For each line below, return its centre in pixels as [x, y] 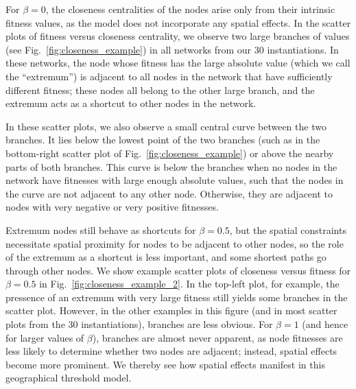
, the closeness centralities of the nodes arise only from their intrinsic [190, 9]
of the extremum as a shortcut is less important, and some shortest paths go [166, 257]
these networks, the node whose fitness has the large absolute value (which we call [178, 63]
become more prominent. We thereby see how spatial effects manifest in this [165, 364]
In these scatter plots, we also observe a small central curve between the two [166, 126]
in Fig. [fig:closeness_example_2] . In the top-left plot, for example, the [189, 284]
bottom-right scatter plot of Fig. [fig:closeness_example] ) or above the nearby [170, 153]
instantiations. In [303, 49]
